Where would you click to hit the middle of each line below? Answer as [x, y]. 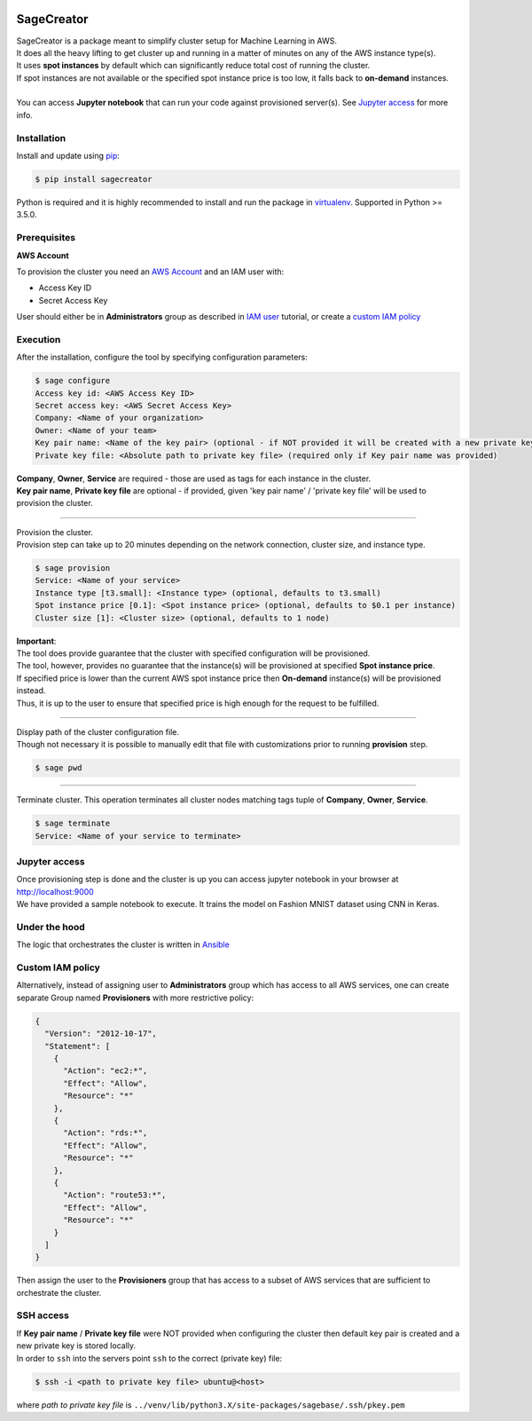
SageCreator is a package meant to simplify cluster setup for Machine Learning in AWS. [176, 41]
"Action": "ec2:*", [106, 1071]
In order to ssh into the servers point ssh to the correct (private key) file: [149, 1358]
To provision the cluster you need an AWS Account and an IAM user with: [150, 272]
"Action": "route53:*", [115, 1195]
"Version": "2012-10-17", [101, 1034]
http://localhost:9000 [55, 891]
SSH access [43, 1315]
